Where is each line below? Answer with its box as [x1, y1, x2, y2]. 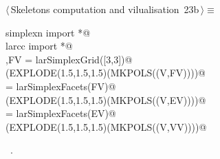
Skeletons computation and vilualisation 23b [10, 2, 199, 16]
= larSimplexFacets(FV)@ [5, 78, 116, 93]
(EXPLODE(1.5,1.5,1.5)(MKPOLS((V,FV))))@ [5, 65, 206, 80]
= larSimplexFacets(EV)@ [5, 106, 116, 120]
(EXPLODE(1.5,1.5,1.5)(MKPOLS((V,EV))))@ [5, 92, 206, 107]
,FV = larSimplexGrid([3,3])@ [5, 52, 133, 66]
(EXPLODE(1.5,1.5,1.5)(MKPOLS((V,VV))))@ [5, 119, 207, 134]
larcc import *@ [5, 39, 73, 53]
